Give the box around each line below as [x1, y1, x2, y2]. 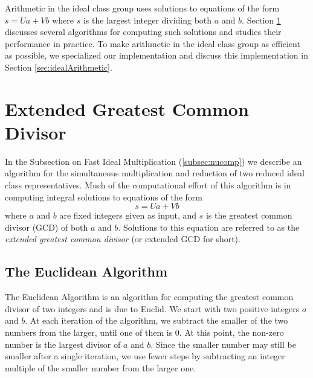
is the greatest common [205, 209, 292, 222]
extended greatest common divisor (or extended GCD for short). [5, 232, 240, 245]
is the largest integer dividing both [83, 13, 212, 26]
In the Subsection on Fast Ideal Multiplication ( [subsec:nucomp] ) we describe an [5, 155, 302, 167]
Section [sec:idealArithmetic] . [5, 60, 112, 73]
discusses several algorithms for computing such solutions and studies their [5, 25, 282, 38]
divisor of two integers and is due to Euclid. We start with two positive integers [5, 302, 300, 315]
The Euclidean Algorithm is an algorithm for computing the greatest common [5, 290, 294, 303]
